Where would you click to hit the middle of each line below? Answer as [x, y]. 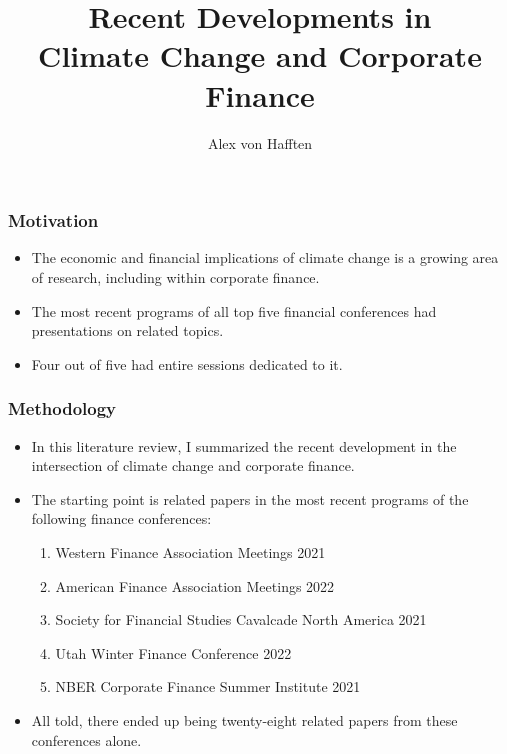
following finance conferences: [121, 518]
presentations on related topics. [127, 330]
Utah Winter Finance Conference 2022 [173, 652]
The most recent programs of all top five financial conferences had [234, 310]
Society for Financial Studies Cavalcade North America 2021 [241, 619]
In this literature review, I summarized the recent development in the [244, 445]
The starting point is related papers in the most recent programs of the [250, 498]
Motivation [53, 220]
